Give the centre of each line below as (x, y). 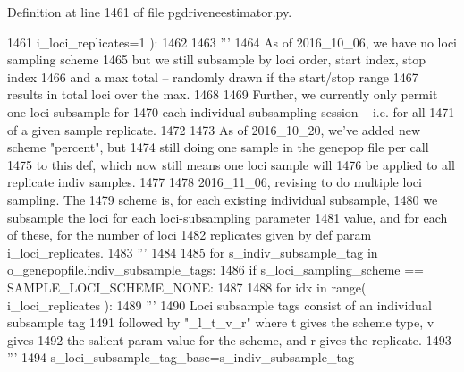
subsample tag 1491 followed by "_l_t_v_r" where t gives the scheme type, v (221, 322)
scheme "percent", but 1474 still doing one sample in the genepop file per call (218, 147)
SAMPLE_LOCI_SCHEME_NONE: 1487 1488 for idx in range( (187, 287)
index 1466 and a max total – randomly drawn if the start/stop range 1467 (213, 76)
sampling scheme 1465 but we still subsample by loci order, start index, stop (217, 59)
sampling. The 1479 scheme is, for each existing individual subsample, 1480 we (223, 199)
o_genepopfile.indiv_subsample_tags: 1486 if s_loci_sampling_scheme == (215, 270)
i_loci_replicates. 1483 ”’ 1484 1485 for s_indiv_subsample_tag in (193, 252)
